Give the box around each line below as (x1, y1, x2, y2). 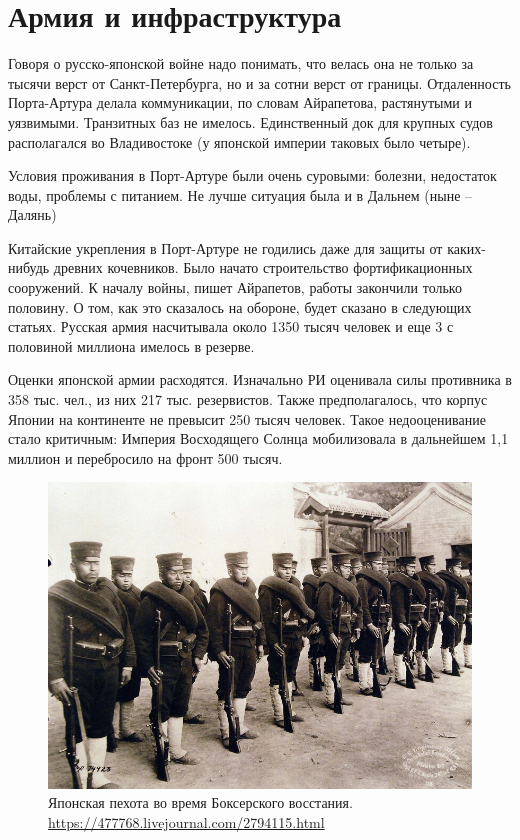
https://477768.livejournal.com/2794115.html (48, 811, 325, 832)
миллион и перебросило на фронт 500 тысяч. (8, 447, 283, 468)
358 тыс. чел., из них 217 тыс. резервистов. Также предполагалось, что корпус (8, 389, 488, 410)
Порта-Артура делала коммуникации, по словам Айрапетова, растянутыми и (8, 92, 473, 113)
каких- (447, 237, 486, 258)
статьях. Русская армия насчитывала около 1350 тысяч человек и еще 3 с (8, 316, 454, 337)
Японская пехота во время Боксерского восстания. (48, 792, 353, 813)
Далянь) (8, 204, 57, 225)
